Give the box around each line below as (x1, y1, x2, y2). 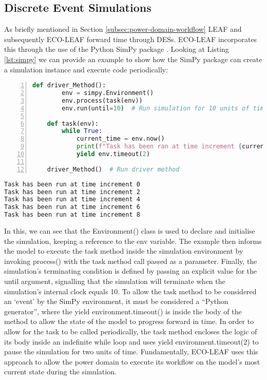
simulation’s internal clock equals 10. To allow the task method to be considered (4, 286, 257, 296)
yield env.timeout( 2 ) (76, 150, 150, 158)
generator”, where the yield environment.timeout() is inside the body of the (4, 306, 242, 316)
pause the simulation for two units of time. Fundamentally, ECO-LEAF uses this (4, 346, 258, 357)
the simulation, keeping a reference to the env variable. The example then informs (4, 235, 262, 246)
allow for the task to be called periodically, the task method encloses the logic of (4, 326, 257, 336)
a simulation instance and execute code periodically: (4, 64, 168, 74)
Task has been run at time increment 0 (4, 180, 140, 188)
